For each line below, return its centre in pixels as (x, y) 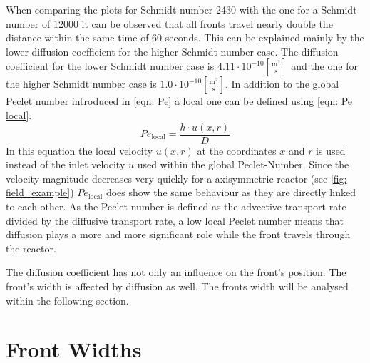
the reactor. (31, 248)
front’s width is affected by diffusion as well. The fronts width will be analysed (177, 286)
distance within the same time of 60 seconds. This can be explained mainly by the (185, 37)
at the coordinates (237, 150)
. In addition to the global (282, 84)
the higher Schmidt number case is (81, 84)
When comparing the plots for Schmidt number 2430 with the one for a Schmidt (181, 9)
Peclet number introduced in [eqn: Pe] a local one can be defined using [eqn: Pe (179, 101)
